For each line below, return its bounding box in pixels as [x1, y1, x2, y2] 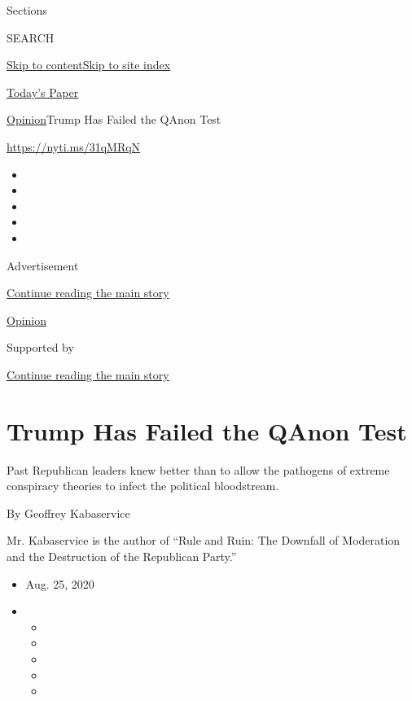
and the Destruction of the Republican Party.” [7, 548, 237, 564]
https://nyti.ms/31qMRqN [7, 138, 141, 155]
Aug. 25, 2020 [25, 575, 94, 592]
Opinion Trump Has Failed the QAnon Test [7, 111, 221, 128]
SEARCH [7, 28, 55, 46]
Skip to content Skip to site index [7, 56, 171, 73]
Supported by [7, 339, 74, 356]
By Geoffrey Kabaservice [7, 504, 130, 521]
